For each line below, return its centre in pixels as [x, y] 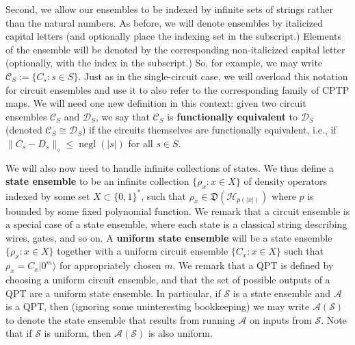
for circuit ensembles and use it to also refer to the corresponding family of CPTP [177, 89]
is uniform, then [78, 333]
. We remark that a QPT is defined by [253, 265]
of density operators [286, 181]
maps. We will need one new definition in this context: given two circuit [156, 103]
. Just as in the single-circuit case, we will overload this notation [213, 76]
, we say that [122, 116]
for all [141, 143]
